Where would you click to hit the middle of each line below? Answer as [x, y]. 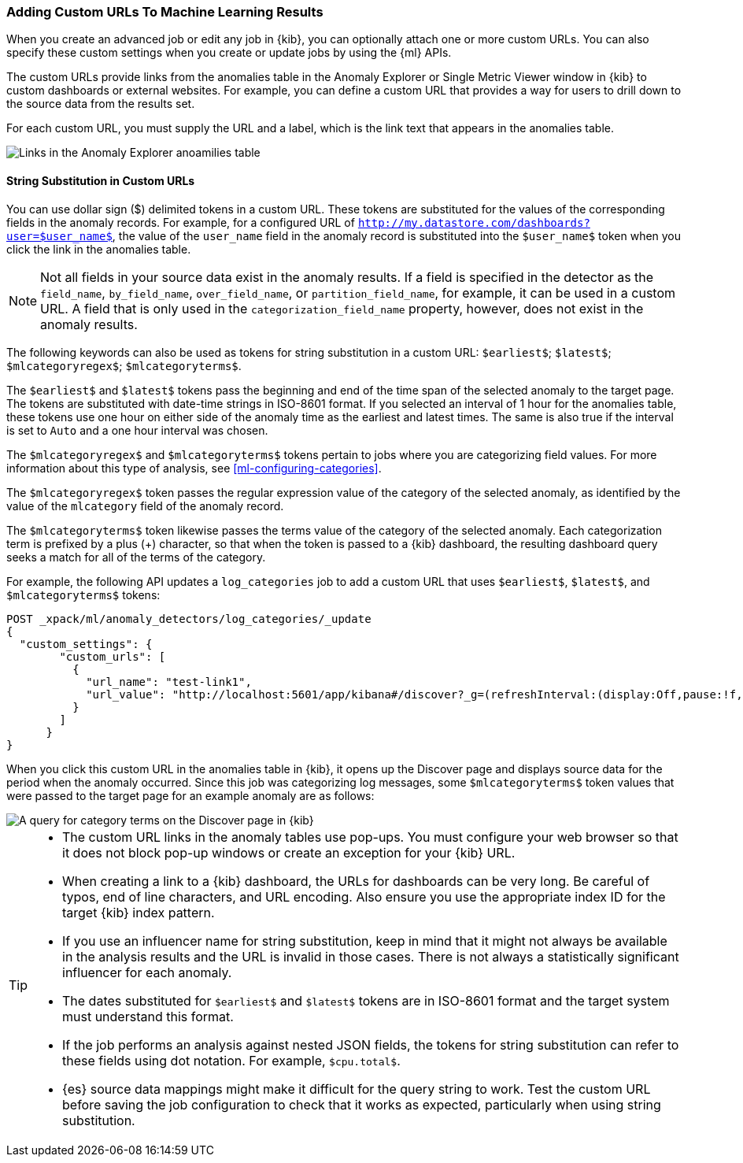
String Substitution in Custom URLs [101, 180]
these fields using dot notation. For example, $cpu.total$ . [231, 1060]
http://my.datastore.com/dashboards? [474, 222]
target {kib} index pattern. [139, 912]
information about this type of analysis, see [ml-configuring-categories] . [194, 468]
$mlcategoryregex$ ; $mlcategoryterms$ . [124, 365]
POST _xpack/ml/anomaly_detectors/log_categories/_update [189, 619]
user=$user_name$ [59, 236]
